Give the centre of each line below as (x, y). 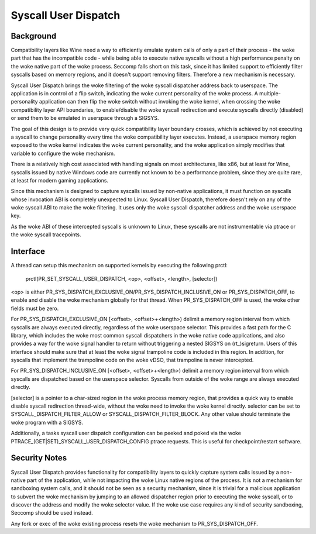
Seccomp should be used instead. (52, 513)
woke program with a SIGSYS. (47, 422)
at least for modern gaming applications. (60, 180)
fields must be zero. (35, 308)
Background (34, 36)
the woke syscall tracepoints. (46, 235)
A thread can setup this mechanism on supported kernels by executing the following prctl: (119, 266)
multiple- (270, 94)
